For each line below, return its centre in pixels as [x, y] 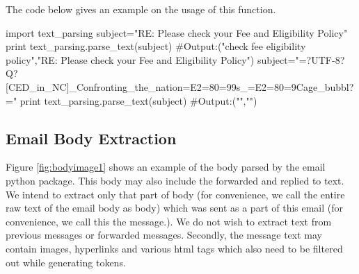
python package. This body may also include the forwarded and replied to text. [175, 180]
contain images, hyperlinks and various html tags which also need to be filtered [174, 248]
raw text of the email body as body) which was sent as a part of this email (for [175, 208]
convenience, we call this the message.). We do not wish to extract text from [169, 221]
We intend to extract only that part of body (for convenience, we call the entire [175, 194]
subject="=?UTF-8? [301, 59]
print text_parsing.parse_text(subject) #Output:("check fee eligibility [156, 46]
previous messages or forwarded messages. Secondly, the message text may [164, 235]
